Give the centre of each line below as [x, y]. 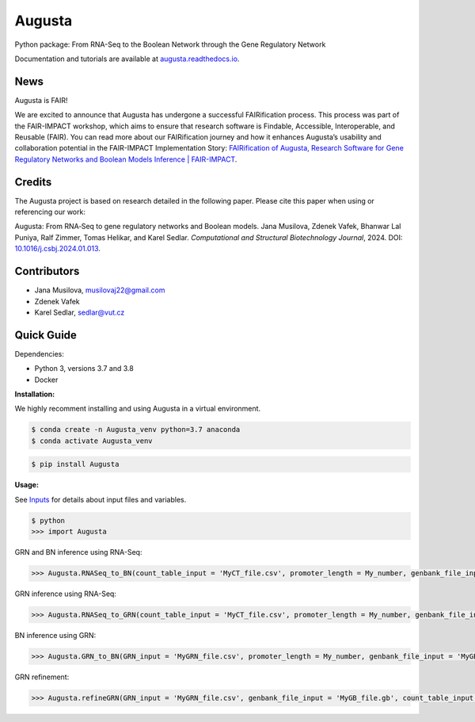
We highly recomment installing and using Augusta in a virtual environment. [138, 409]
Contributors [47, 271]
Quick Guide [46, 335]
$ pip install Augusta [75, 464]
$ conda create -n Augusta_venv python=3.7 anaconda [136, 430]
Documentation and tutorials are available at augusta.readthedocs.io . [127, 59]
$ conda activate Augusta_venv [92, 441]
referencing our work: [50, 212]
